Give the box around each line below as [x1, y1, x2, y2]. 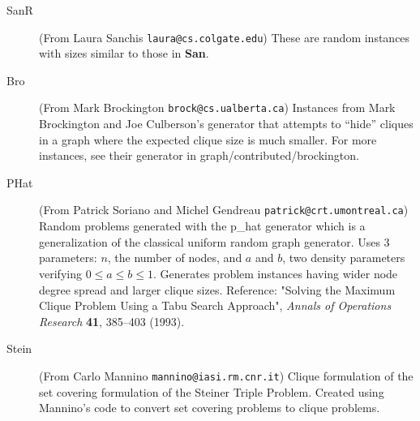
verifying [39, 264, 82, 281]
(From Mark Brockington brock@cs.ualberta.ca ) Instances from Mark [39, 99, 396, 116]
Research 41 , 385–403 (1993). [39, 312, 185, 329]
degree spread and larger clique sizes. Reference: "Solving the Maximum [39, 281, 396, 298]
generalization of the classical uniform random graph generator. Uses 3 [39, 233, 390, 250]
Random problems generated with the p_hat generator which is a [39, 217, 366, 234]
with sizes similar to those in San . [39, 45, 209, 62]
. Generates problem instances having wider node [153, 264, 398, 281]
